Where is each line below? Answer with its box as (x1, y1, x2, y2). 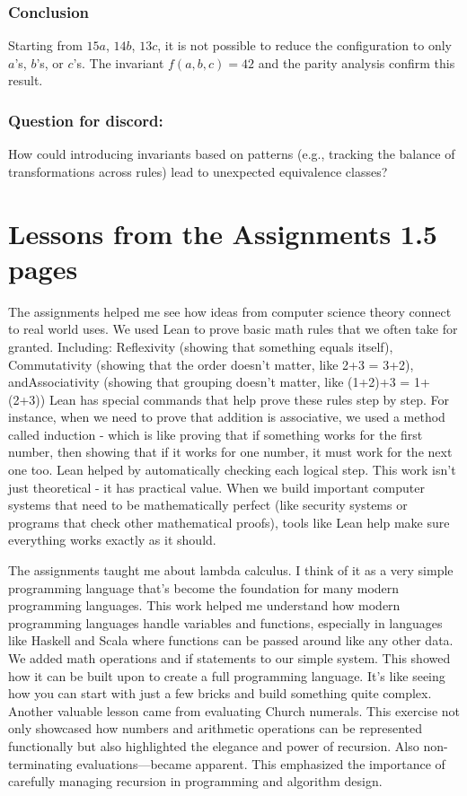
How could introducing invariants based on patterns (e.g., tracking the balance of (8, 144, 455, 163)
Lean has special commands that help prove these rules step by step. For (48, 389, 450, 408)
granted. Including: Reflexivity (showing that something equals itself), (8, 337, 393, 355)
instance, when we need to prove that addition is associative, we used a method (8, 407, 445, 426)
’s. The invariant (73, 53, 164, 72)
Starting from (8, 36, 83, 55)
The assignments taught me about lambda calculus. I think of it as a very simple (8, 561, 454, 580)
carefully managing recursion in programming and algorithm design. (8, 772, 383, 791)
